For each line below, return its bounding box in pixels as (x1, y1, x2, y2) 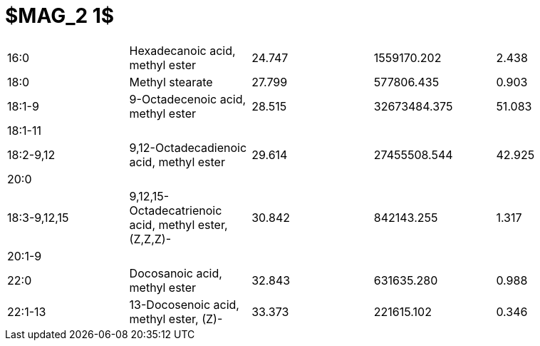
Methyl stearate (129, 74, 213, 89)
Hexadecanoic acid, (129, 43, 236, 58)
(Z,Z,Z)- (129, 231, 172, 246)
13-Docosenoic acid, (129, 297, 239, 312)
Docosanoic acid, (129, 265, 222, 280)
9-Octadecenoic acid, (129, 91, 246, 106)
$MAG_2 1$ (5, 4, 115, 28)
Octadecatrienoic (129, 203, 222, 218)
